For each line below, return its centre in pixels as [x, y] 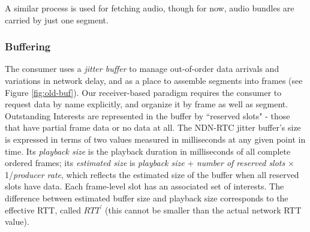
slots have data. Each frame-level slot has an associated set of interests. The [145, 186]
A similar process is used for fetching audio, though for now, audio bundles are [150, 8]
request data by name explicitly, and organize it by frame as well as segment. [147, 104]
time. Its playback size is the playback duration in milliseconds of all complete [148, 151]
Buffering [28, 46]
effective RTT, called [43, 210]
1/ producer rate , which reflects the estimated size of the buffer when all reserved [152, 174]
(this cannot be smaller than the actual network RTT [203, 210]
